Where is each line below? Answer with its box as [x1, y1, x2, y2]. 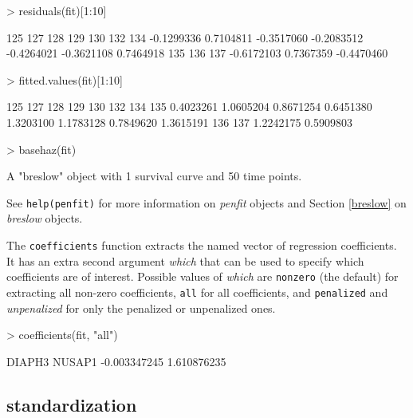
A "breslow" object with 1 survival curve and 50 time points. [6, 168, 302, 184]
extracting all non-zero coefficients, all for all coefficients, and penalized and [6, 283, 388, 300]
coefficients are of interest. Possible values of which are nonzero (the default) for [6, 268, 399, 285]
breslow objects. [6, 210, 83, 227]
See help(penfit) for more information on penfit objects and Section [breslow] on [6, 194, 407, 211]
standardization [6, 392, 137, 416]
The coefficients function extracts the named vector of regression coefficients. [6, 237, 397, 253]
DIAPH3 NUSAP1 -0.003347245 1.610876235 [6, 353, 226, 369]
